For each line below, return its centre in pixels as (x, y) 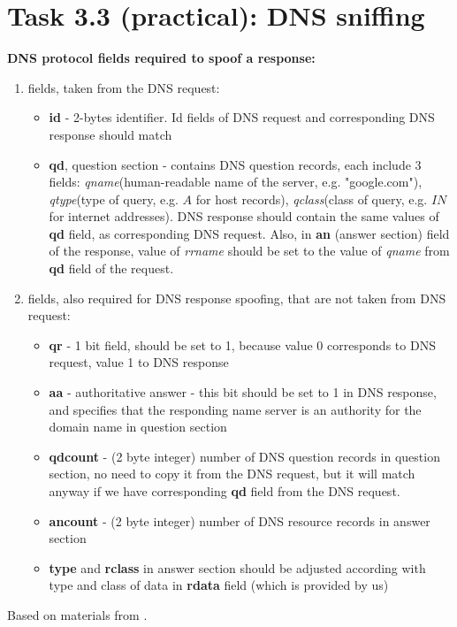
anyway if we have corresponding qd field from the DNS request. (225, 491)
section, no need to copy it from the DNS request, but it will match (232, 474)
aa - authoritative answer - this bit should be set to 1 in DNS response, (243, 392)
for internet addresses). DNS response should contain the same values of (244, 216)
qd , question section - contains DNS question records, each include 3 (235, 164)
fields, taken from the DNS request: (124, 87)
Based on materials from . (77, 614)
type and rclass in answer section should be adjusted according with (237, 567)
